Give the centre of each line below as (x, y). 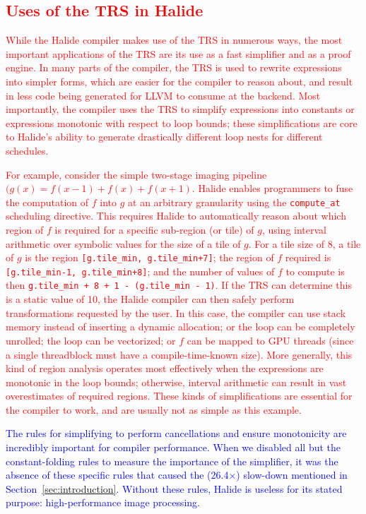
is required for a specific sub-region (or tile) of (154, 229)
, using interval (294, 229)
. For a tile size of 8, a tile (305, 243)
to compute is (315, 271)
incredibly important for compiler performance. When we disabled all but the (173, 447)
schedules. (27, 150)
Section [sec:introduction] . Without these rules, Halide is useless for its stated (174, 488)
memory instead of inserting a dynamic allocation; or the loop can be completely (181, 327)
